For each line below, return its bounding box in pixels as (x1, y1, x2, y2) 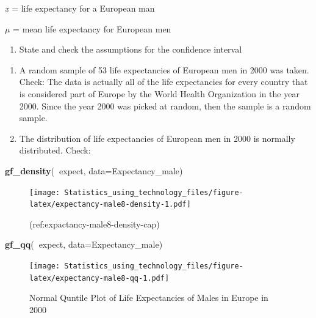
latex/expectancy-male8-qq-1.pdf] (29, 273, 170, 283)
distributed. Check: (19, 144, 91, 157)
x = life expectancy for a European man (5, 2, 155, 14)
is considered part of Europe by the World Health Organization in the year (19, 87, 300, 100)
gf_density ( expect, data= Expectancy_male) (5, 164, 183, 177)
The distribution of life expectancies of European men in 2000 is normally (19, 131, 295, 144)
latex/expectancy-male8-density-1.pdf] (29, 200, 191, 209)
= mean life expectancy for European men (13, 22, 171, 35)
